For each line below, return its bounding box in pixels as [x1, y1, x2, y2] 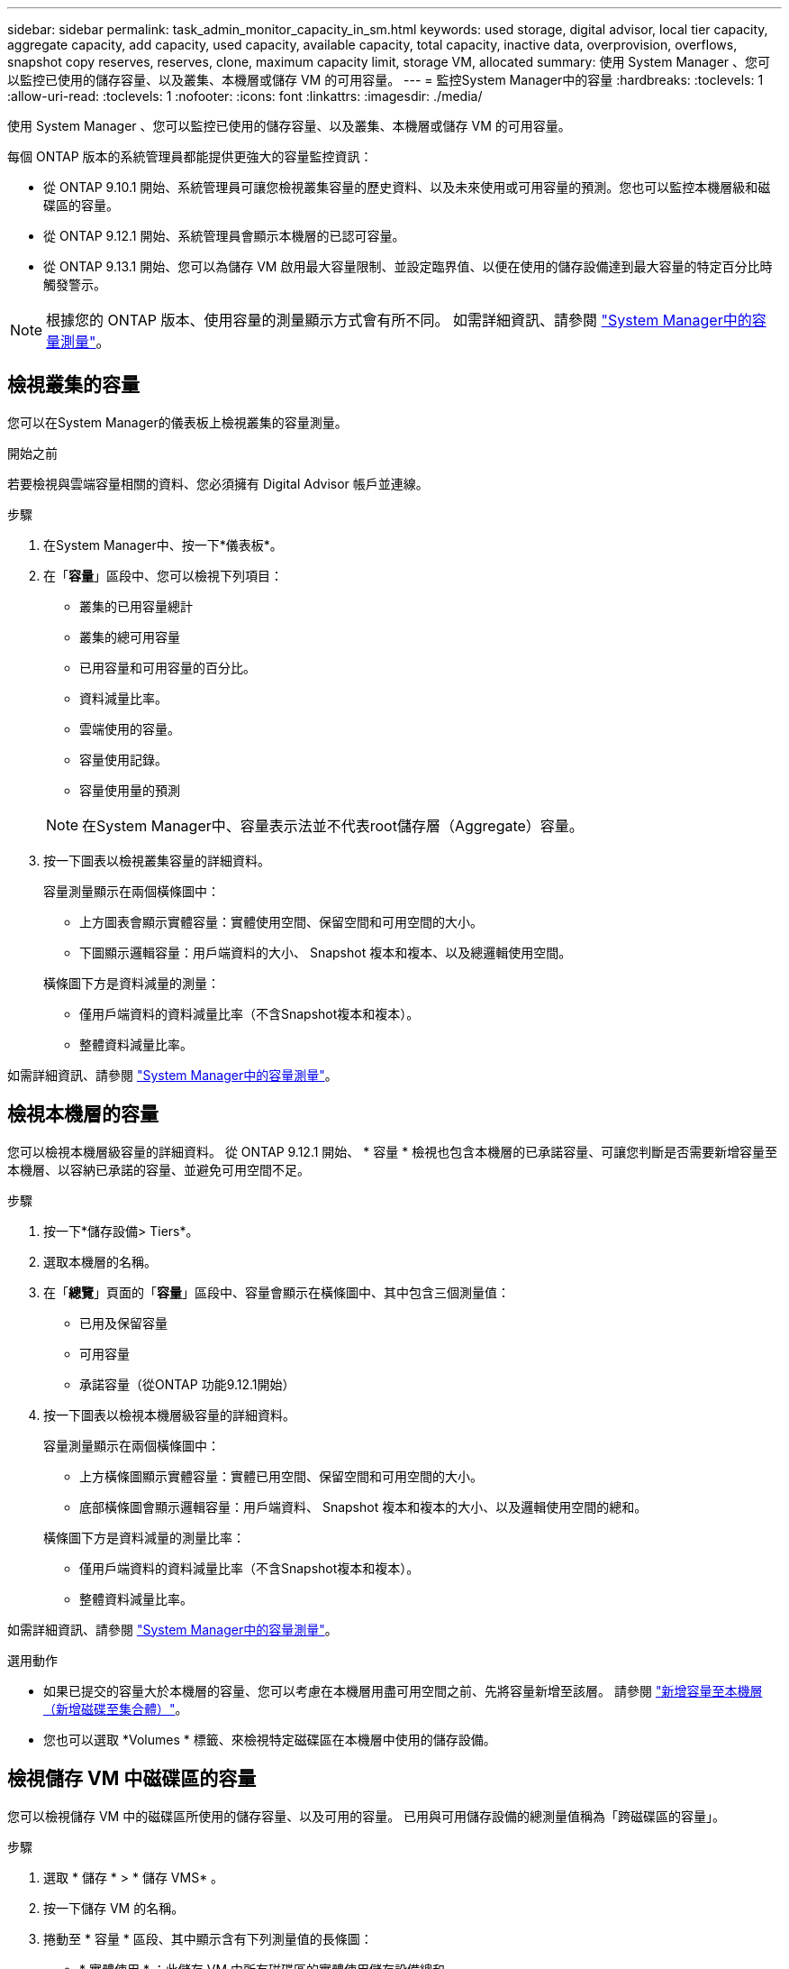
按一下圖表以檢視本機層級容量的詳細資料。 [43, 1406, 295, 1423]
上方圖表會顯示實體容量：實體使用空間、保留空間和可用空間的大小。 [79, 913, 483, 930]
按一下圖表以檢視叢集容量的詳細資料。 [43, 852, 270, 868]
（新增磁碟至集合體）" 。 [43, 1700, 188, 1717]
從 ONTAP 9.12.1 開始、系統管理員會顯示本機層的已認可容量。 [43, 228, 405, 243]
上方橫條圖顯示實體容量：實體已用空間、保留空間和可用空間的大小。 [79, 1468, 483, 1484]
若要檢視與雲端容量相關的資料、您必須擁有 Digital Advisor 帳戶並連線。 [7, 475, 429, 491]
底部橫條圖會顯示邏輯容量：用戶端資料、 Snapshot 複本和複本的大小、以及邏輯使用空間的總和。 [79, 1498, 648, 1515]
